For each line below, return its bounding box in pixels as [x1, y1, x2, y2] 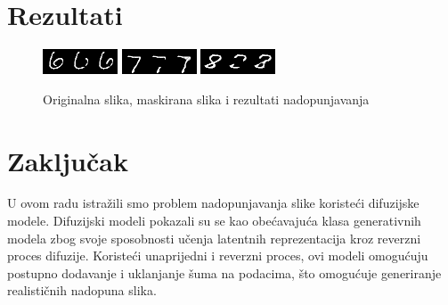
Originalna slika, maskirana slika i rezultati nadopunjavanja [43, 89, 370, 108]
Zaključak [7, 142, 128, 178]
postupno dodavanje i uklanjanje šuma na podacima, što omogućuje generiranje [7, 263, 442, 282]
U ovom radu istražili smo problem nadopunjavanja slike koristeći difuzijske [7, 194, 419, 212]
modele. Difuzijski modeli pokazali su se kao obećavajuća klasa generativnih [7, 211, 421, 230]
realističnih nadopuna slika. [7, 281, 157, 300]
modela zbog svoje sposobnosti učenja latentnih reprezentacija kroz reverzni [7, 228, 421, 247]
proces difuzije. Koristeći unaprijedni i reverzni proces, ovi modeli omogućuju [7, 246, 428, 265]
